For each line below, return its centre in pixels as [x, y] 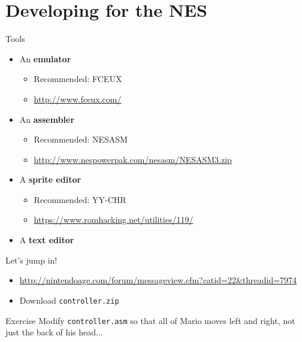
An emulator [45, 58]
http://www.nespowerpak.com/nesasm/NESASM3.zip [133, 159]
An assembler [47, 119]
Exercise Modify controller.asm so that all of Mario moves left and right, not [150, 320]
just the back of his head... [54, 332]
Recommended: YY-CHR [80, 199]
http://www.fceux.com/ [78, 99]
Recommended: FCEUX [78, 79]
